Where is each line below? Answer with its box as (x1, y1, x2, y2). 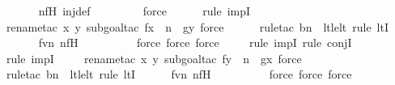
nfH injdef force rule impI (38, 2, 251, 19)
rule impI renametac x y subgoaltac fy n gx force (6, 49, 302, 66)
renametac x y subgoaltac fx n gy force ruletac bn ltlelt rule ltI (6, 18, 389, 35)
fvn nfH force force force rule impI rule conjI (38, 34, 352, 51)
